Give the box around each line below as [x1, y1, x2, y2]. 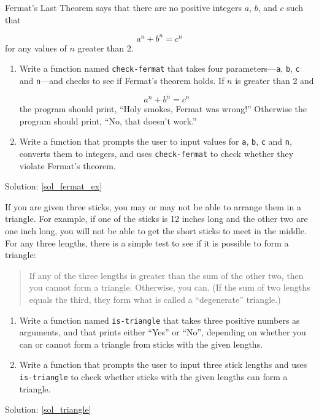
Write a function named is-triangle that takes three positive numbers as [19, 313, 300, 326]
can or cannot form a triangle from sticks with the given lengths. [19, 337, 263, 350]
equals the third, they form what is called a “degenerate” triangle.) [29, 292, 281, 305]
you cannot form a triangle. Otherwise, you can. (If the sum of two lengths [29, 281, 310, 294]
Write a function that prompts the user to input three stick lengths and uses [19, 358, 307, 371]
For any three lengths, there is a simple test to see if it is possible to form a [5, 236, 289, 249]
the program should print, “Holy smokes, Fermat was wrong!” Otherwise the [19, 102, 307, 115]
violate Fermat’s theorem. [19, 159, 116, 172]
